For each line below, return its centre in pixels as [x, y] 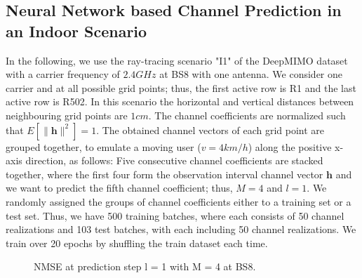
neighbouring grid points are [67, 115]
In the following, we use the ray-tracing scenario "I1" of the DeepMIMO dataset [177, 60]
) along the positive [290, 146]
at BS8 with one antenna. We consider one [251, 74]
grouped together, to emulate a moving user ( [103, 146]
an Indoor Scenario [76, 31]
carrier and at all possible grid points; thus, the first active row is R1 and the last [181, 87]
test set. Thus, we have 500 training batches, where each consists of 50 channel [175, 215]
